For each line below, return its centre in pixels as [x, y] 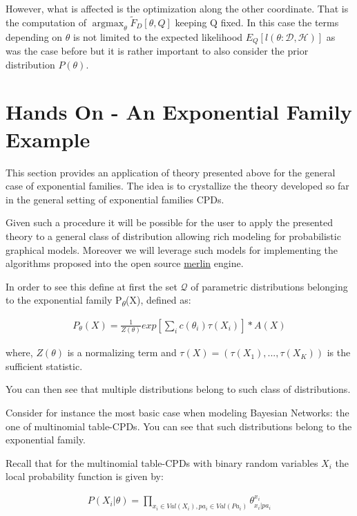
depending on [34, 36]
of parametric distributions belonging [269, 286]
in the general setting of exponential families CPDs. [115, 199]
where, [19, 352]
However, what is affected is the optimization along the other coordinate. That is [177, 8]
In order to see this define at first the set [91, 286]
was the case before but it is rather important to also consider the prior [157, 51]
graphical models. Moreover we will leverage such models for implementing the [172, 249]
